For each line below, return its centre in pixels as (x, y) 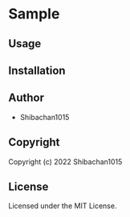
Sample (34, 14)
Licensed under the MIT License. (63, 206)
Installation (37, 70)
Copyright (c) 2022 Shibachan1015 (65, 162)
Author (26, 98)
